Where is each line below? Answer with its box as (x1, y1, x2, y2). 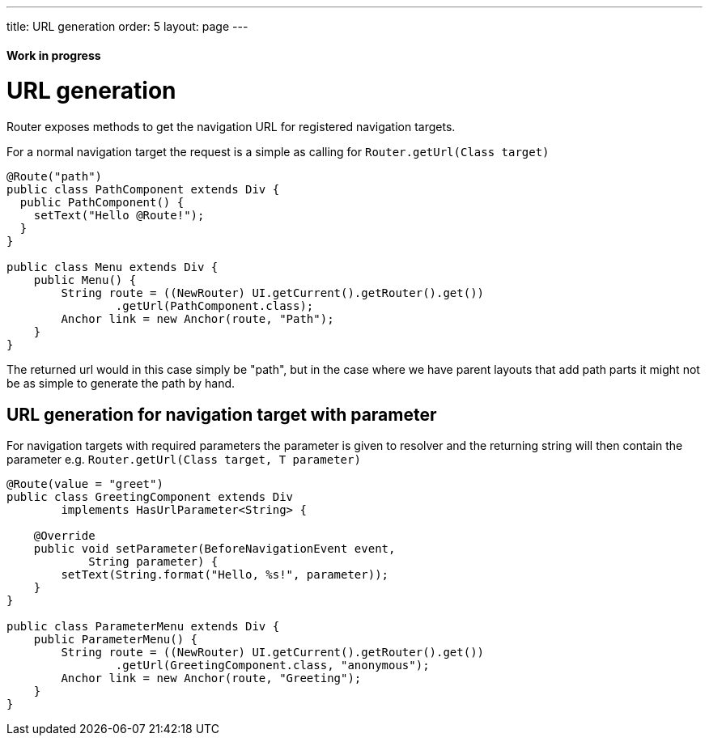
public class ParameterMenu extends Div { (6, 619, 280, 633)
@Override (33, 528, 96, 542)
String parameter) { (88, 554, 219, 568)
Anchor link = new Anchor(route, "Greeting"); (61, 671, 362, 685)
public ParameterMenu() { (33, 632, 198, 646)
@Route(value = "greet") (6, 477, 163, 490)
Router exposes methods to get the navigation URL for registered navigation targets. (6, 120, 456, 134)
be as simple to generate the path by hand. (6, 376, 236, 391)
